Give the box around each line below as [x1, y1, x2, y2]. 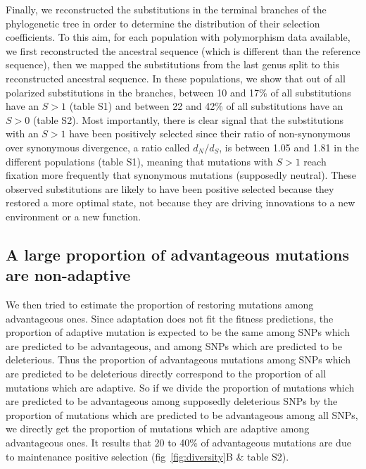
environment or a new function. [6, 208, 141, 223]
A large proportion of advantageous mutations [6, 243, 350, 265]
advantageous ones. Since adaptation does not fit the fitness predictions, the [6, 311, 334, 325]
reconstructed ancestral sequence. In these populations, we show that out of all [6, 70, 346, 85]
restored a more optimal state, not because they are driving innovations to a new [6, 195, 355, 210]
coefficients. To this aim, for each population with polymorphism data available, [6, 30, 351, 44]
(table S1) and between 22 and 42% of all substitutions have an [69, 99, 343, 113]
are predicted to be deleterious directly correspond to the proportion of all [6, 366, 327, 381]
